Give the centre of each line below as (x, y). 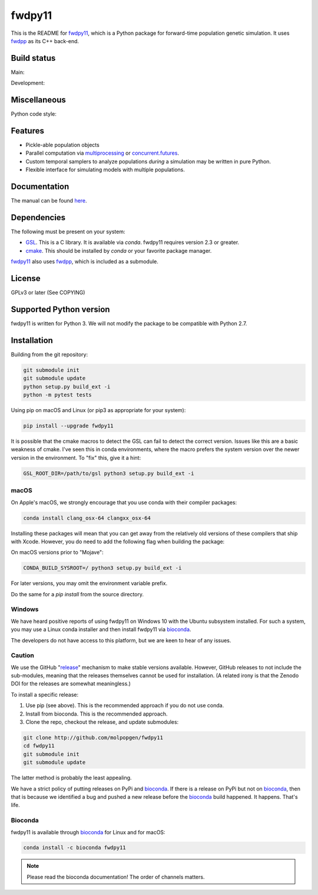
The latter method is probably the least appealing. (71, 778)
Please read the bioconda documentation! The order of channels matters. (116, 877)
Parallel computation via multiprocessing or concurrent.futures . (102, 153)
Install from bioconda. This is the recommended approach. (97, 714)
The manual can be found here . (49, 201)
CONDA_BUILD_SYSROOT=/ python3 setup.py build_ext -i (102, 568)
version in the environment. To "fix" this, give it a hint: (76, 458)
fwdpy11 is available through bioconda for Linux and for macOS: (88, 832)
